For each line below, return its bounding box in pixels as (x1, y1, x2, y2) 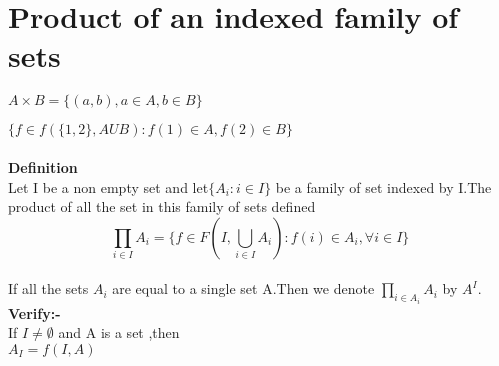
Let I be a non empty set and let (8, 176, 209, 197)
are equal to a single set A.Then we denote (112, 278, 375, 299)
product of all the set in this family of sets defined (8, 196, 316, 217)
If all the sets (8, 278, 89, 299)
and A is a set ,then (58, 322, 180, 343)
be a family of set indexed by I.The (275, 176, 492, 197)
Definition (8, 156, 78, 177)
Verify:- (8, 302, 61, 323)
